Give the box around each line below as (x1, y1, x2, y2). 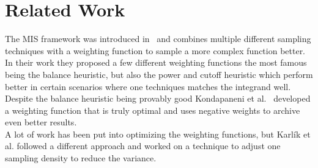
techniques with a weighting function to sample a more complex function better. (5, 44, 306, 57)
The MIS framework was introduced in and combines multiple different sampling (5, 32, 311, 45)
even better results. (5, 116, 77, 128)
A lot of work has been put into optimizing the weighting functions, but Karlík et (5, 127, 311, 140)
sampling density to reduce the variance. (5, 152, 157, 164)
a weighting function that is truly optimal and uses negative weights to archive (5, 103, 300, 116)
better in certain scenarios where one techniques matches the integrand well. (5, 80, 291, 93)
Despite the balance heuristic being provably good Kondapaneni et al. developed (5, 92, 311, 105)
